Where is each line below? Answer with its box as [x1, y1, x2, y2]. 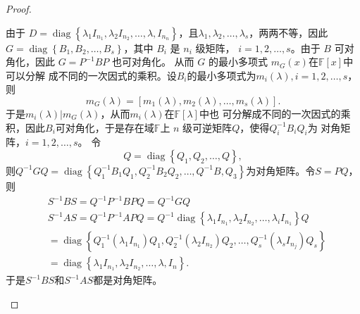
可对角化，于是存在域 [55, 120, 154, 134]
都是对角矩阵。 [93, 272, 163, 287]
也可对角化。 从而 [111, 54, 194, 69]
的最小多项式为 [187, 68, 256, 82]
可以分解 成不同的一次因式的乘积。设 [6, 68, 177, 82]
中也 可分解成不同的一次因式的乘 [199, 106, 351, 120]
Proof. [6, 1, 32, 15]
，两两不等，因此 [249, 25, 328, 39]
